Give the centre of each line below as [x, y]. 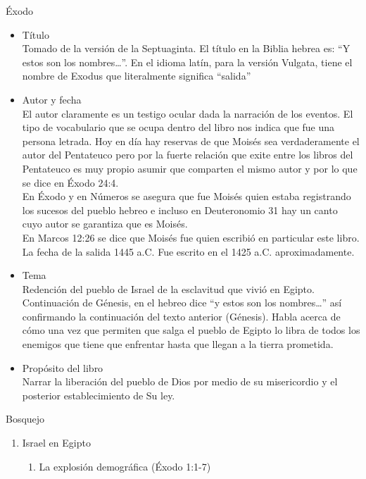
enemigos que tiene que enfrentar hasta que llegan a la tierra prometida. [178, 344]
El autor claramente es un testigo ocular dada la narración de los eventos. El [188, 113]
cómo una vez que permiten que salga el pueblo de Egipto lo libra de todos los [191, 330]
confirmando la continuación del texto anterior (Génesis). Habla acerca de [181, 316]
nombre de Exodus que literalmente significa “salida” [137, 76]
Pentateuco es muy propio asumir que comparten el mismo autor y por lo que [190, 168]
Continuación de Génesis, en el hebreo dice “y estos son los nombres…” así [182, 303]
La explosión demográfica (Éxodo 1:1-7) [125, 466]
